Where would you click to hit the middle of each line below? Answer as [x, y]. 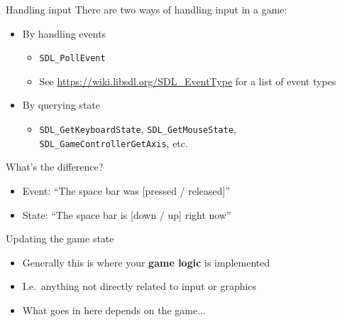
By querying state [61, 105]
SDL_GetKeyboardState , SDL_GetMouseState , [138, 129]
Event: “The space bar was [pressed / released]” [126, 190]
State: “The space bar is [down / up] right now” [127, 214]
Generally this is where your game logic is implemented [146, 262]
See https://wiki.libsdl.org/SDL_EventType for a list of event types [188, 81]
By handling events [64, 33]
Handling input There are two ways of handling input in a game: [147, 9]
